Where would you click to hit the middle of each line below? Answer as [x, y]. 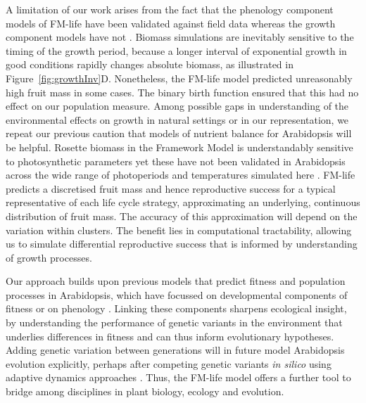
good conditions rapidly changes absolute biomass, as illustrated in [150, 64]
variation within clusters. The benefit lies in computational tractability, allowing [179, 230]
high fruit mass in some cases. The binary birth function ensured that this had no [182, 92]
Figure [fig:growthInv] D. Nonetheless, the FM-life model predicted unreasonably [179, 78]
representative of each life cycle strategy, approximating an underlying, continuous [183, 202]
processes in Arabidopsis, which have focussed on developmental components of [177, 294]
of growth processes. [49, 257]
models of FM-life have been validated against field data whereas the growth [171, 23]
